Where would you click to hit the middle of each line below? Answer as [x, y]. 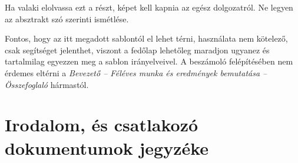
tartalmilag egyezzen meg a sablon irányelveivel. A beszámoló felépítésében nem [149, 61]
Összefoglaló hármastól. [47, 84]
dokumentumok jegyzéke [107, 147]
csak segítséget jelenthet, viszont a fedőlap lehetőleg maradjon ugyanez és [137, 50]
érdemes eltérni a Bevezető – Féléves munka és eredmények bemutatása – [136, 72]
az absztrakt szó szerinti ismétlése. [67, 18]
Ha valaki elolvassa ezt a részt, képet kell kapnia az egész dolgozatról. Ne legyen [149, 7]
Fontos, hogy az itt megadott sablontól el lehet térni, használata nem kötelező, [146, 38]
